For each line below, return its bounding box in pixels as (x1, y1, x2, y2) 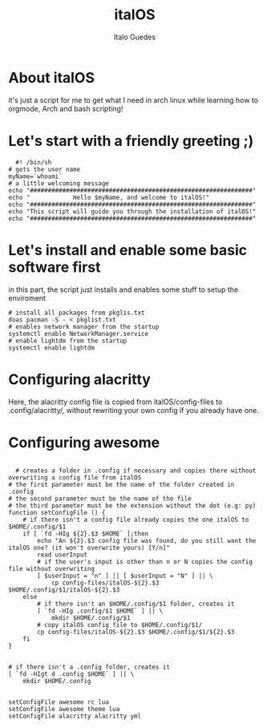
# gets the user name (8, 165, 81, 173)
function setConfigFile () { (8, 509, 106, 517)
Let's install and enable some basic (8, 241, 248, 259)
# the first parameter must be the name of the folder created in (8, 481, 235, 489)
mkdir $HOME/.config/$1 (51, 614, 131, 622)
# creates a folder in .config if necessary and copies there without (15, 467, 257, 475)
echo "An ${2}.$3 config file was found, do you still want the (37, 537, 257, 545)
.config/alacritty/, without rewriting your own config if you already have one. (8, 405, 259, 415)
